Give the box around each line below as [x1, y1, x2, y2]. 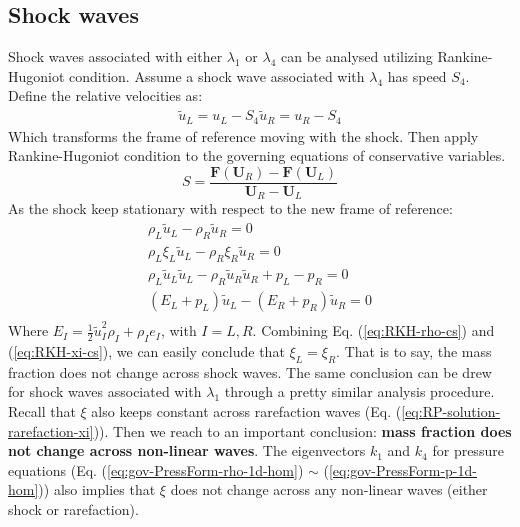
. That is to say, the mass [336, 340, 492, 361]
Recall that [8, 400, 76, 421]
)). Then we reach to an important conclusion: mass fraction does [93, 420, 512, 441]
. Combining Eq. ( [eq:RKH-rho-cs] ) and [252, 320, 495, 341]
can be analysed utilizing [280, 46, 433, 67]
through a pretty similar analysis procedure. [224, 381, 495, 402]
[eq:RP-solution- [401, 400, 501, 421]
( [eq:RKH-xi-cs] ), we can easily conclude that [8, 340, 285, 361]
